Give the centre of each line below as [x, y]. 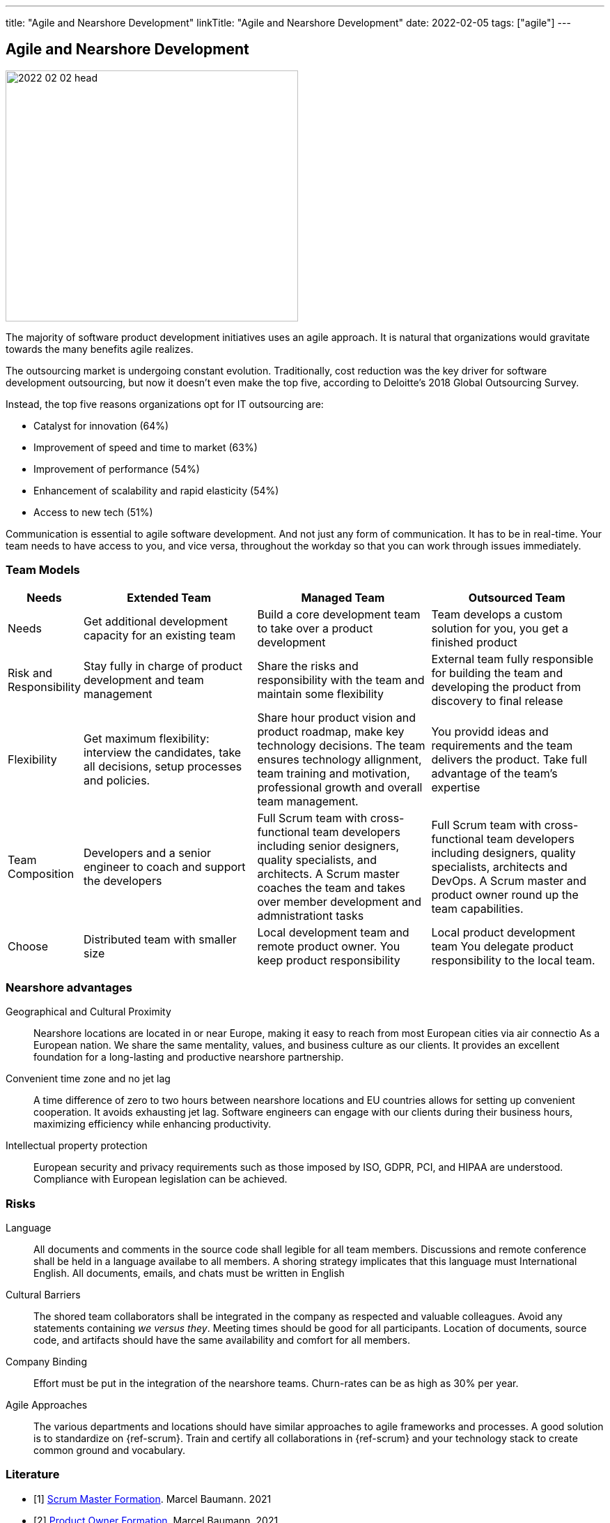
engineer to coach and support [164, 866]
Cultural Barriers [43, 1295]
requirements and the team [502, 745]
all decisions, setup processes [163, 766]
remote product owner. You [329, 946]
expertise [456, 787]
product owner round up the [505, 894]
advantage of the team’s [494, 773]
